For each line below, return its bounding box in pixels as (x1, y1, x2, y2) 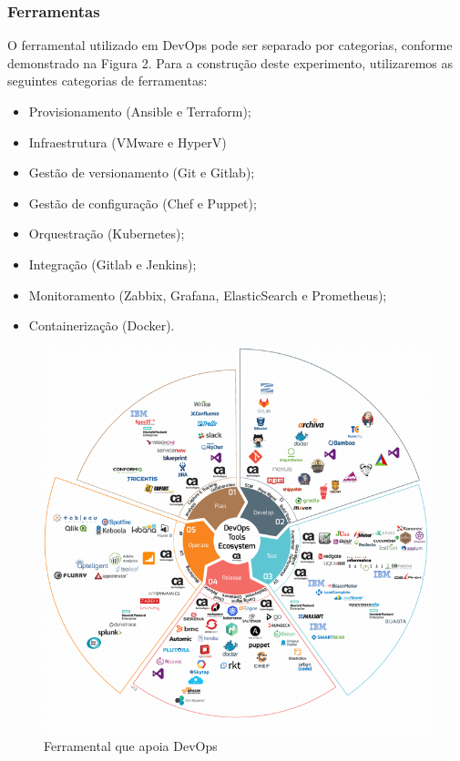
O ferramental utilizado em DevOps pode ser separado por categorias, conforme (7, 36, 453, 55)
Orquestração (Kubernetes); (28, 224, 185, 243)
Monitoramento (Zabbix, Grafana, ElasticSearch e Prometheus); (28, 285, 387, 304)
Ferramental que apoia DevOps (44, 736, 218, 756)
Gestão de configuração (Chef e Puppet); (28, 193, 257, 212)
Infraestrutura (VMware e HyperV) (28, 132, 227, 151)
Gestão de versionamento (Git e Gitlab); (28, 163, 255, 182)
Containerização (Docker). (28, 316, 175, 335)
